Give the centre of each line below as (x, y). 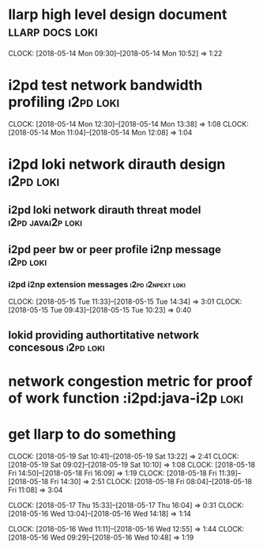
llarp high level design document (118, 15)
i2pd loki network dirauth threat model (105, 210)
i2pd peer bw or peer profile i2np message (115, 250)
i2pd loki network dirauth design (117, 165)
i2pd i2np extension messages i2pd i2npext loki (97, 284)
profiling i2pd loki (64, 102)
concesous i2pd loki (56, 347)
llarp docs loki (53, 31)
